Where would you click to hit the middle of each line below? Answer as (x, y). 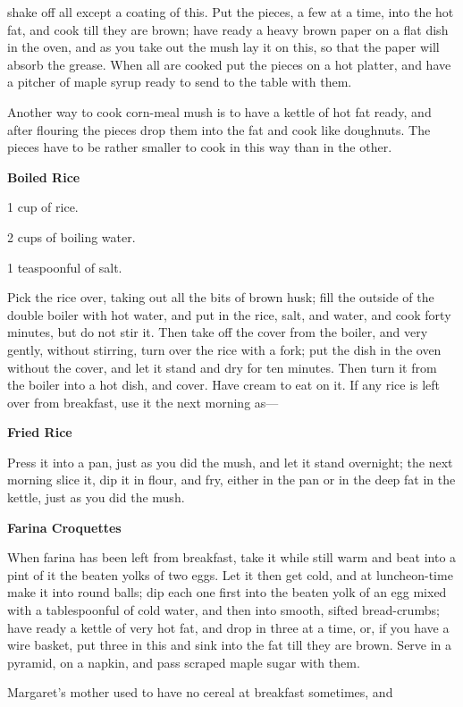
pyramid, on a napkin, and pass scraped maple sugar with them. (184, 662)
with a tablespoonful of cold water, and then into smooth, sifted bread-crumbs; (223, 610)
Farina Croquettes (64, 527)
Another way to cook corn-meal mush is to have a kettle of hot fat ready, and (219, 111)
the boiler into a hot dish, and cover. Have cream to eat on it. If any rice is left (224, 385)
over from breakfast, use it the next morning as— (143, 402)
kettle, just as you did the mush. (96, 497)
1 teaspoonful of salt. (65, 267)
